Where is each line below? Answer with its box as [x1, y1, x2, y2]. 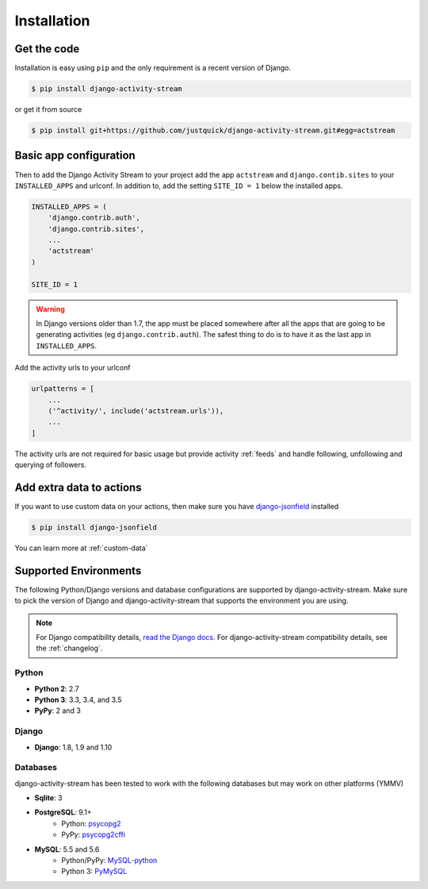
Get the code [14, 42, 80, 56]
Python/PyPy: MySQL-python [61, 855, 158, 864]
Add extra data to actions [14, 481, 142, 494]
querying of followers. [14, 460, 87, 469]
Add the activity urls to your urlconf [14, 363, 131, 373]
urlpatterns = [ [31, 385, 95, 393]
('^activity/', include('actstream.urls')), [48, 406, 224, 416]
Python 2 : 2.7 [34, 684, 79, 693]
